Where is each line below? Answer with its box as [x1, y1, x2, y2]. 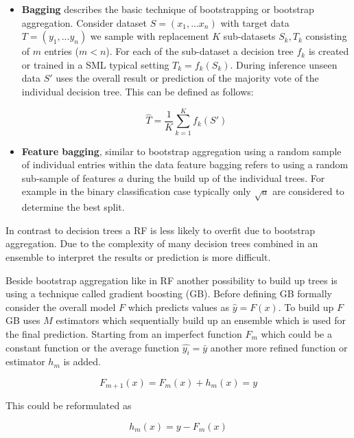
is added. [63, 354, 101, 369]
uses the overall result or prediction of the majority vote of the [56, 71, 319, 85]
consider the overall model [5, 299, 116, 314]
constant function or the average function [5, 340, 179, 354]
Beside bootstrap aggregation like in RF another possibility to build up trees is [5, 273, 338, 287]
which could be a [261, 326, 332, 341]
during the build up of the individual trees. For [126, 170, 325, 185]
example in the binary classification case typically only [21, 184, 251, 198]
